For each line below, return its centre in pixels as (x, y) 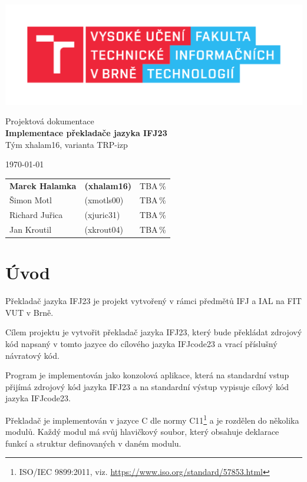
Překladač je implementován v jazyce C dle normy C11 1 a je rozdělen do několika (152, 419)
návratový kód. (32, 355)
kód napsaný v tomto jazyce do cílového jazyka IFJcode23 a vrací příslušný (141, 344)
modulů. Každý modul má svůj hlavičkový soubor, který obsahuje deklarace (142, 432)
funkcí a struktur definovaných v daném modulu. (93, 443)
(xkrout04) (104, 230)
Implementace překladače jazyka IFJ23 (86, 132)
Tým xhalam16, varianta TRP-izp (67, 144)
